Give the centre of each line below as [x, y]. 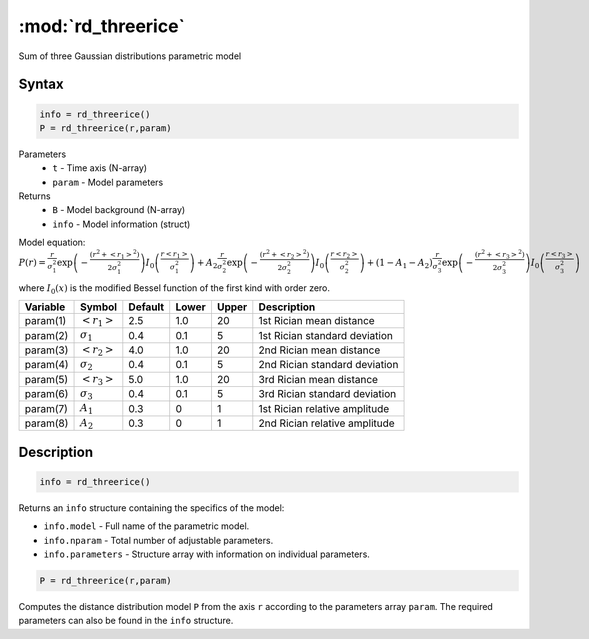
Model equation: [52, 242]
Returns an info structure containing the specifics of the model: [151, 507]
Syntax [41, 84]
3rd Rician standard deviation [327, 394]
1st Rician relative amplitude [324, 408]
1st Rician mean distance [316, 321]
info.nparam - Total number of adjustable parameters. [158, 540]
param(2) [46, 335]
